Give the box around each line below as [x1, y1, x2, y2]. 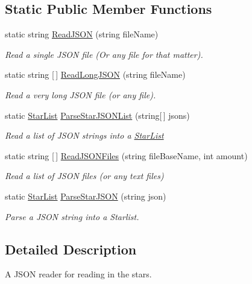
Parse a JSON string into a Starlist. [5, 210, 139, 222]
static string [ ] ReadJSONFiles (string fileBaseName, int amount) [5, 149, 248, 162]
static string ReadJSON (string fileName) [5, 28, 159, 40]
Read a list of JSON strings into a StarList [5, 129, 164, 142]
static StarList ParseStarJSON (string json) [5, 189, 166, 202]
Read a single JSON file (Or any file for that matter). [5, 48, 203, 60]
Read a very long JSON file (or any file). [5, 88, 156, 101]
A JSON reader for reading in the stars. [5, 268, 152, 280]
